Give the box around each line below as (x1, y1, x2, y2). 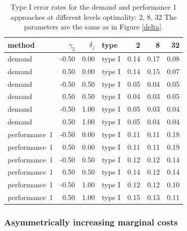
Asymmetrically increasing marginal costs (4, 216, 178, 228)
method (8, 39, 35, 50)
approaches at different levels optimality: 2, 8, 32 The (11, 11, 177, 22)
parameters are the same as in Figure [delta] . (24, 21, 164, 32)
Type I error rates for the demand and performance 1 (10, 2, 177, 12)
